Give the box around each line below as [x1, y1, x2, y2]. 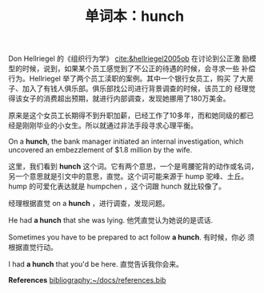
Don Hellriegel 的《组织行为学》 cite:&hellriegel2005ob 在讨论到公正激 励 [8, 53, 250, 64]
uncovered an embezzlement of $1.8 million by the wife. [8, 145, 193, 155]
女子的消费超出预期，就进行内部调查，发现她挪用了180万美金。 [22, 93, 230, 104]
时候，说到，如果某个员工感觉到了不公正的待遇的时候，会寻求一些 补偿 [22, 64, 256, 73]
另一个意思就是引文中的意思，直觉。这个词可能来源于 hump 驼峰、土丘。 [8, 172, 249, 181]
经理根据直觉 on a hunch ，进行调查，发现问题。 [8, 199, 170, 208]
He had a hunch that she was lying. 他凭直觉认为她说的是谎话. [8, 216, 214, 225]
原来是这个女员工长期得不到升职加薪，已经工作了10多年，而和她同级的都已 [8, 111, 254, 121]
